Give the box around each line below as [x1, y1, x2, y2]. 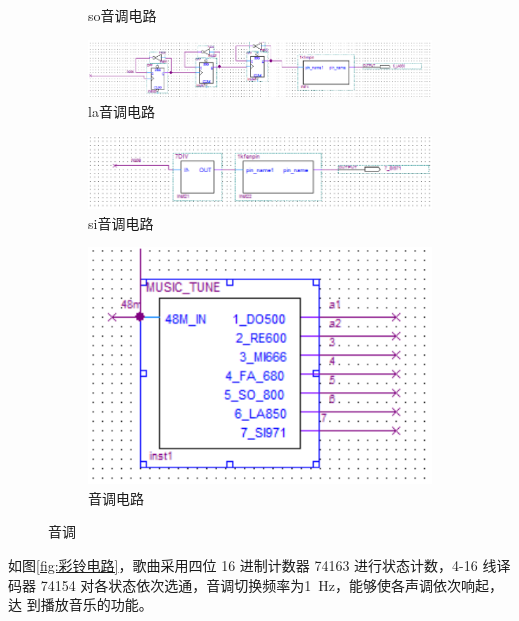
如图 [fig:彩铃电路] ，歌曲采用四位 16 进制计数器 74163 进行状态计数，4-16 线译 [8, 555, 511, 575]
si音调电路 [88, 212, 154, 233]
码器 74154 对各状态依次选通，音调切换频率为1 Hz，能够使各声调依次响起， [8, 574, 504, 595]
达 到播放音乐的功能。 [8, 594, 153, 615]
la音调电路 [88, 101, 155, 122]
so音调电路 [88, 5, 157, 25]
